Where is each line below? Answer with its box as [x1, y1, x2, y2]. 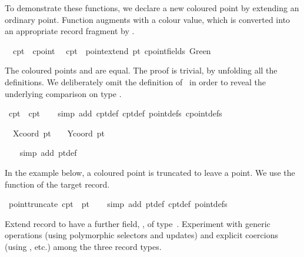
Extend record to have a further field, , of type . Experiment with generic [5, 217, 270, 229]
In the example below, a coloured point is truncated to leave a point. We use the [5, 166, 295, 178]
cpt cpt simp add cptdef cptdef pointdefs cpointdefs [8, 107, 222, 119]
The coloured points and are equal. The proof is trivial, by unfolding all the [5, 64, 278, 76]
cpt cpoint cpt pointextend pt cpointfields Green [12, 44, 211, 56]
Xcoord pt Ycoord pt [12, 126, 105, 139]
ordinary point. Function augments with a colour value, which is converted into [5, 13, 290, 25]
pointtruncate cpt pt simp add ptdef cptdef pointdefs [8, 198, 228, 210]
